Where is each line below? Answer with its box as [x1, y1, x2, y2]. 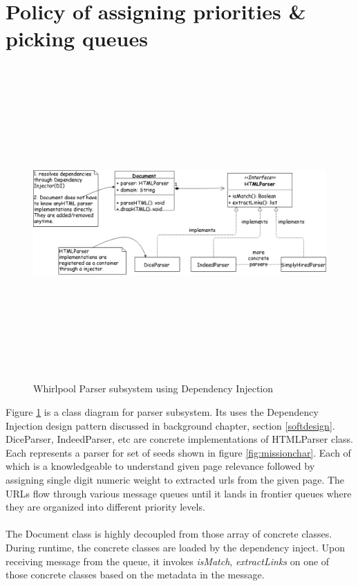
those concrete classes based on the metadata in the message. [6, 567, 265, 582]
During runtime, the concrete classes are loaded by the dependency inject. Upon [6, 540, 345, 554]
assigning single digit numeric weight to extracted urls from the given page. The [6, 473, 345, 486]
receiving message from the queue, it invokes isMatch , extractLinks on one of [6, 553, 330, 568]
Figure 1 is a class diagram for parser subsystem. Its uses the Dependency [6, 405, 319, 419]
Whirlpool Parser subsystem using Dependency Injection [33, 381, 274, 396]
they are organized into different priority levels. [6, 500, 205, 514]
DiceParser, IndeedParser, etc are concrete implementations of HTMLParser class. [6, 432, 353, 446]
